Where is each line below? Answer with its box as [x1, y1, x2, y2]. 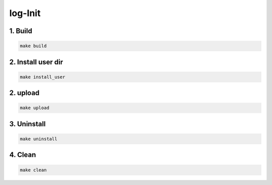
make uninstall [20, 136, 57, 142]
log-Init [9, 8, 41, 19]
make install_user [20, 74, 65, 80]
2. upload [9, 88, 40, 98]
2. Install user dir [9, 58, 63, 66]
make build [20, 43, 47, 49]
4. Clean [9, 151, 36, 159]
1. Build [9, 27, 32, 35]
